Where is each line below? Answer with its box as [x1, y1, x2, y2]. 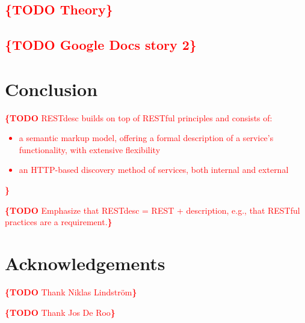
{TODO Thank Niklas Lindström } [5, 285, 137, 298]
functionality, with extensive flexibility [19, 143, 161, 155]
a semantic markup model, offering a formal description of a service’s [19, 131, 274, 144]
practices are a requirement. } [5, 216, 112, 228]
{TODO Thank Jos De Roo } [5, 306, 116, 318]
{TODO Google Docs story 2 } [5, 35, 197, 54]
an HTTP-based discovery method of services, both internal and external [19, 163, 289, 176]
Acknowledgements [5, 251, 165, 276]
